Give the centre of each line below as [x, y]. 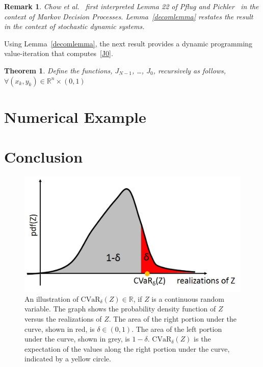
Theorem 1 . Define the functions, [58, 70]
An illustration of [51, 298]
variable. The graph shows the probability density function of [120, 309]
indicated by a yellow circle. [68, 359]
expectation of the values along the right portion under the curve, [127, 348]
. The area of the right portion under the [173, 319]
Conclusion [44, 157]
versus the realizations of [63, 319]
